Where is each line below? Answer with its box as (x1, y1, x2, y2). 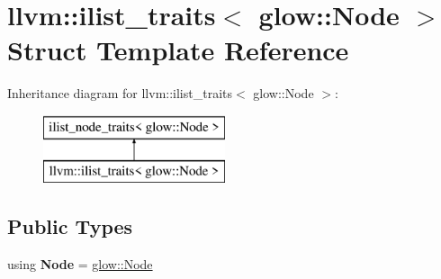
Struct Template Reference (7, 31, 349, 68)
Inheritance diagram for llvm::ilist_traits (7, 84, 233, 103)
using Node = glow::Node (7, 255, 153, 274)
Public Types (7, 212, 133, 240)
